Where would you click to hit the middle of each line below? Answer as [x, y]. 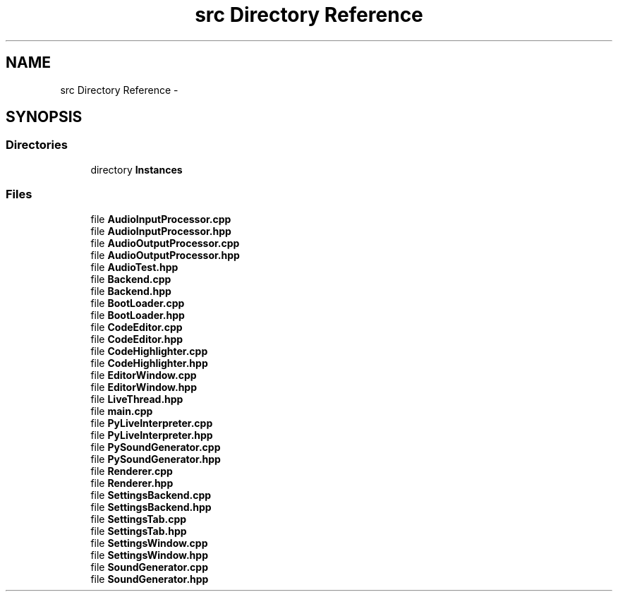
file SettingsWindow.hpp [149, 555]
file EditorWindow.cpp [144, 375]
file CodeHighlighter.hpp [149, 363]
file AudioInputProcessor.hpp [161, 231]
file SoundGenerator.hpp [150, 579]
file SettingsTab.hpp [139, 531]
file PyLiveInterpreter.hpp [152, 435]
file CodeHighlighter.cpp [149, 351]
